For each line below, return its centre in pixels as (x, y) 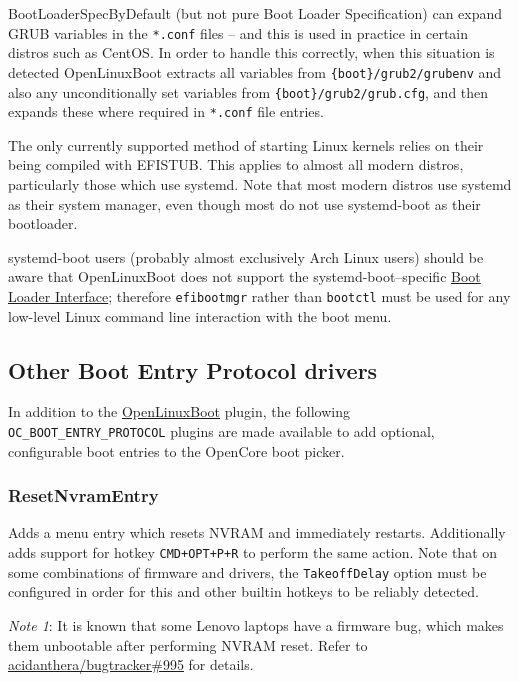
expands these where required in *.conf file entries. (166, 111)
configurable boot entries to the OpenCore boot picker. (176, 450)
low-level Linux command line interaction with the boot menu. (200, 315)
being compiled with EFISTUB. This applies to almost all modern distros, (236, 164)
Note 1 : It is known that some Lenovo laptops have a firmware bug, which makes (256, 624)
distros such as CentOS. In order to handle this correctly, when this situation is (251, 52)
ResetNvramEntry (83, 495)
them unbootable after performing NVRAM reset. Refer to (188, 644)
